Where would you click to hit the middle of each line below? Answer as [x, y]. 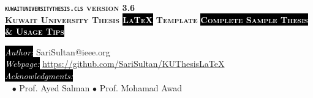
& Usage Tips [35, 31]
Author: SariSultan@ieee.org [58, 51]
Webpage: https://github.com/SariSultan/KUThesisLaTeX [115, 64]
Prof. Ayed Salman [55, 87]
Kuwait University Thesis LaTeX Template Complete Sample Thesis [156, 19]
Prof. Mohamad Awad [141, 87]
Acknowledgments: [39, 76]
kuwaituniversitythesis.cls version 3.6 [70, 7]
